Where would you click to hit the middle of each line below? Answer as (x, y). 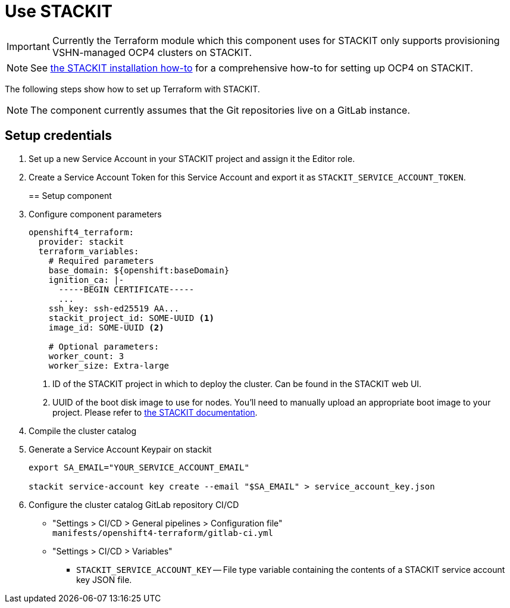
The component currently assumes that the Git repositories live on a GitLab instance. (220, 110)
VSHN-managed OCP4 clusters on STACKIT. (152, 52)
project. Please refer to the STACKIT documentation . (155, 412)
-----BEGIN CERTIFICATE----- (126, 289)
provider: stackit (81, 241)
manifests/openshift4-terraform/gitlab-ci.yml (163, 533)
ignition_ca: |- (86, 280)
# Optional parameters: (104, 346)
